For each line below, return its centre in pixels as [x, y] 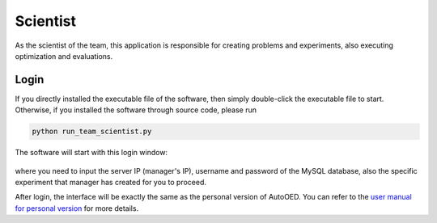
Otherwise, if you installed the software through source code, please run [136, 110]
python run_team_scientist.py [92, 132]
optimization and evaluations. [64, 56]
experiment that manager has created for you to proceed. [110, 182]
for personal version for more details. [77, 208]
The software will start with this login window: [91, 153]
